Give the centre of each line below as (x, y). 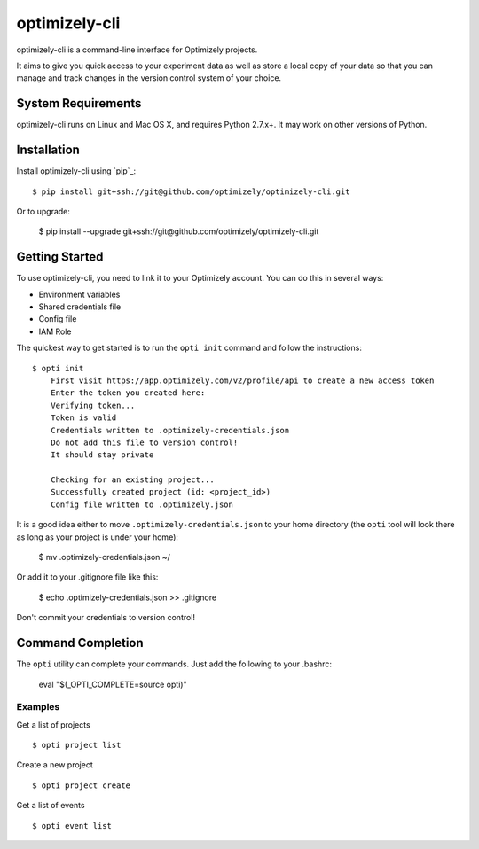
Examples (38, 707)
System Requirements (79, 103)
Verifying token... (93, 405)
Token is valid (83, 418)
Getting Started (60, 257)
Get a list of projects (53, 724)
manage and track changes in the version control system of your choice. (149, 78)
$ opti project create (82, 785)
